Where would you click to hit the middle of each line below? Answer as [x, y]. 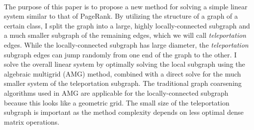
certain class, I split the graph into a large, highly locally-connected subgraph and [127, 25]
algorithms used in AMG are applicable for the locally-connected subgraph [116, 92]
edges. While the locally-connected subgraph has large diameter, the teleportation [126, 44]
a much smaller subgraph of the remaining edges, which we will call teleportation [125, 35]
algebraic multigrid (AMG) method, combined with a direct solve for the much [123, 73]
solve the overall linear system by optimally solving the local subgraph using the [125, 64]
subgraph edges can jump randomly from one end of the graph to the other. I [120, 54]
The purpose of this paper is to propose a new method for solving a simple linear [126, 6]
